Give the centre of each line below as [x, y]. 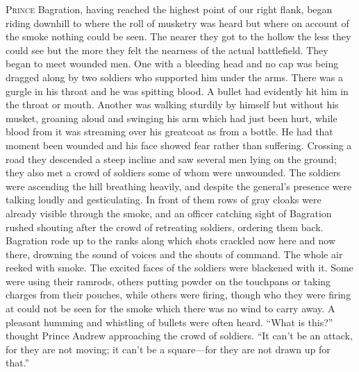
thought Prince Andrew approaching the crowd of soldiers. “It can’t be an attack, [179, 336]
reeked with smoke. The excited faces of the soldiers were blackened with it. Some [179, 268]
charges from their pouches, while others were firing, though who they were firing [178, 295]
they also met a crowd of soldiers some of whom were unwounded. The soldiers [173, 172]
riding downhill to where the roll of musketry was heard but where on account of [177, 23]
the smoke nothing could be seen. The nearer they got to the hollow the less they [178, 36]
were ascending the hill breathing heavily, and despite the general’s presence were [179, 186]
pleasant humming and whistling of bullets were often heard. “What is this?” [169, 322]
